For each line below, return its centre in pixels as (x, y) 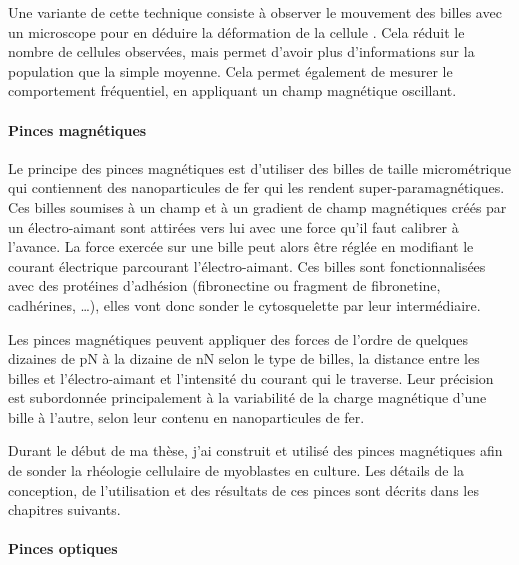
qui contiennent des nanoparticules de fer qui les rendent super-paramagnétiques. (256, 187)
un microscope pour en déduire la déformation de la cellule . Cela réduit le (236, 31)
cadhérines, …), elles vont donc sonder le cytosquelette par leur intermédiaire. (244, 304)
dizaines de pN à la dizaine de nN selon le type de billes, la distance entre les (244, 358)
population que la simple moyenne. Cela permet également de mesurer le (230, 70)
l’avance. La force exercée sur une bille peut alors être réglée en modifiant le (241, 246)
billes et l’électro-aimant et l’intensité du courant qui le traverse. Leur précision (251, 377)
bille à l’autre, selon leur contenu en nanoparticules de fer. (186, 416)
